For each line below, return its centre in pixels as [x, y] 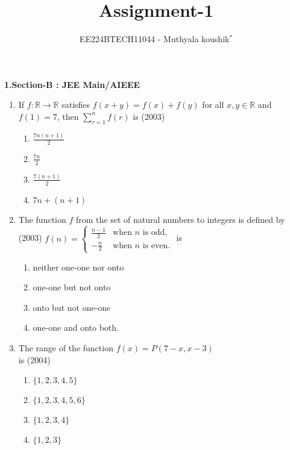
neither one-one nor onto [78, 267]
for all [213, 105]
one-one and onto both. [76, 327]
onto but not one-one [72, 307]
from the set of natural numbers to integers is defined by [180, 219]
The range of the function [66, 348]
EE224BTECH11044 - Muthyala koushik [154, 39]
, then [68, 116]
